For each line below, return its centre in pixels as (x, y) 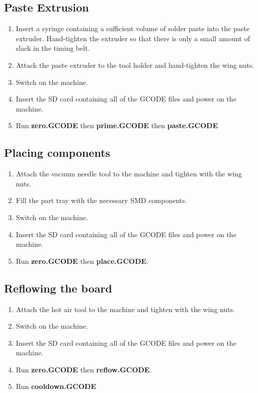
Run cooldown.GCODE (56, 386)
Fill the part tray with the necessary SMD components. (101, 200)
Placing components (57, 153)
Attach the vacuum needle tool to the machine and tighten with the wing (129, 174)
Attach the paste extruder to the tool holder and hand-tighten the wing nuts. (135, 65)
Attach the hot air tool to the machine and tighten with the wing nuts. (125, 309)
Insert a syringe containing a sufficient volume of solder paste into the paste (133, 28)
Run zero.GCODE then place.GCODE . (82, 261)
